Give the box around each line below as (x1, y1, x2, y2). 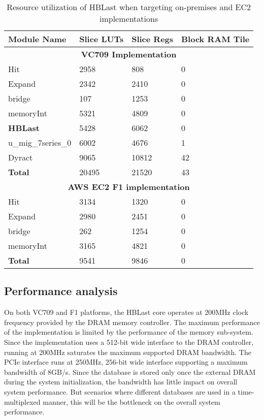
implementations (100, 13, 158, 24)
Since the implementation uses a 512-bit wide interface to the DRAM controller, (4, 336, 254, 347)
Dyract (8, 151, 33, 163)
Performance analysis (4, 283, 118, 299)
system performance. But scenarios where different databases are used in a (4, 386, 236, 397)
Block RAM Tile (181, 33, 250, 45)
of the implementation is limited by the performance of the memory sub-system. (4, 327, 253, 337)
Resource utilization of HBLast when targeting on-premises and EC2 (7, 1, 251, 13)
